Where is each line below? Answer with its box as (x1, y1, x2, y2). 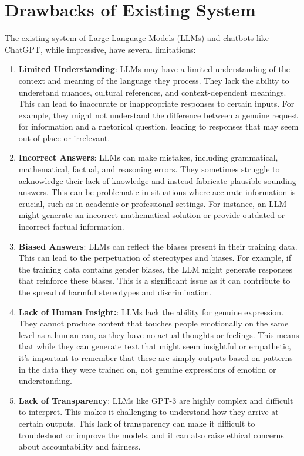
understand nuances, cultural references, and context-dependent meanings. (18, 86, 286, 98)
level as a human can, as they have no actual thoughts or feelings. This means (18, 328, 299, 341)
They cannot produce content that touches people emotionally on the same (18, 317, 289, 329)
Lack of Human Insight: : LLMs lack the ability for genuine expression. (18, 305, 284, 318)
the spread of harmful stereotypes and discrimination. (18, 286, 212, 298)
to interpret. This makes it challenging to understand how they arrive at (18, 406, 279, 418)
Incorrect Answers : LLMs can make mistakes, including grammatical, (18, 151, 278, 164)
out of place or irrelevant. (18, 131, 110, 144)
